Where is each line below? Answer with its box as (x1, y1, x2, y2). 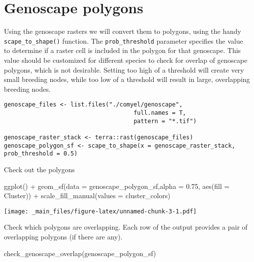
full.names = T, (133, 109, 186, 116)
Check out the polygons (4, 164, 75, 174)
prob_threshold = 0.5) (4, 150, 78, 157)
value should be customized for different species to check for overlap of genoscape (4, 54, 248, 65)
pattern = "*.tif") (133, 117, 197, 125)
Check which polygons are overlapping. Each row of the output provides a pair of (4, 222, 248, 232)
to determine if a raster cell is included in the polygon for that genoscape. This (4, 45, 241, 55)
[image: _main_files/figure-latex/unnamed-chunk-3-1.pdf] (4, 208, 197, 215)
